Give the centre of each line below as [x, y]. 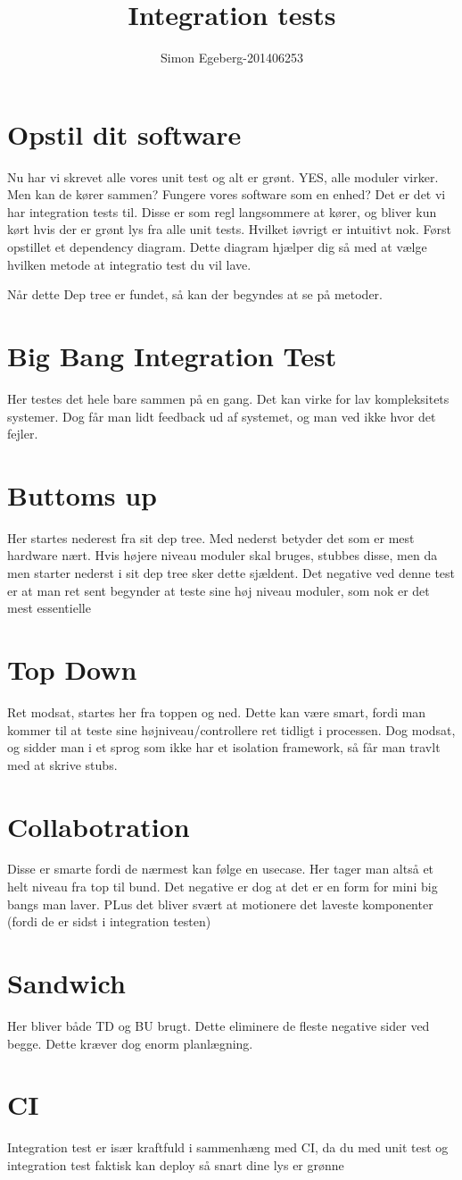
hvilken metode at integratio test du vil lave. [129, 264]
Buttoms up [82, 494]
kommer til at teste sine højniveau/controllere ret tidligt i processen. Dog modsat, [231, 729]
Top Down [72, 669]
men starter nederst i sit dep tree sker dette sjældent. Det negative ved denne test [231, 573]
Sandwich [66, 983]
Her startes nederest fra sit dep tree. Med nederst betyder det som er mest [211, 537]
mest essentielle [49, 608]
